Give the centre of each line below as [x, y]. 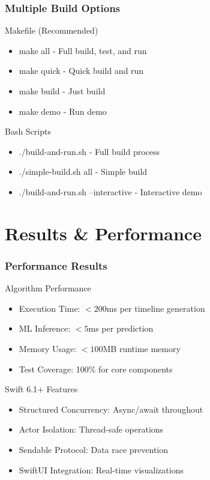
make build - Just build [62, 91]
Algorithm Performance [48, 288]
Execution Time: [49, 308]
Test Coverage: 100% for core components [96, 369]
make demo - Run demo [63, 111]
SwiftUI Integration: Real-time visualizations [101, 469]
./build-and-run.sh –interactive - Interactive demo [110, 191]
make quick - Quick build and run [81, 71]
